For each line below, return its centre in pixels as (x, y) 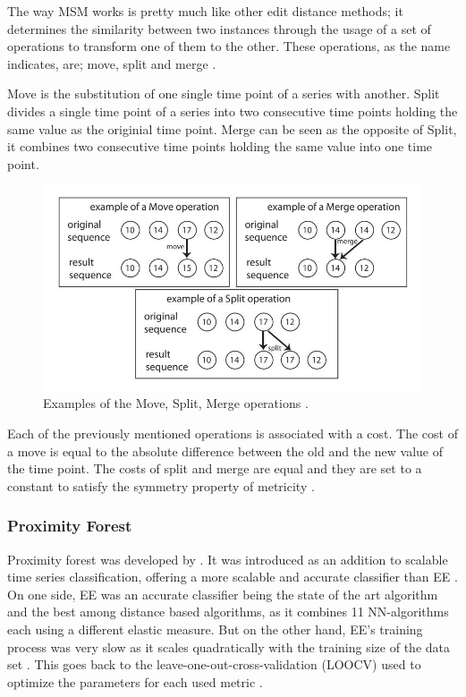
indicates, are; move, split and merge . (112, 63)
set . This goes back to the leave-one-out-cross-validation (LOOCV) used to (214, 664)
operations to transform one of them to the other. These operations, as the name (229, 46)
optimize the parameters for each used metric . (135, 681)
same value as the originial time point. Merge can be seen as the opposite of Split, (232, 128)
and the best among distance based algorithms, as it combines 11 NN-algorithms (228, 612)
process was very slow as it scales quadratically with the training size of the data (229, 646)
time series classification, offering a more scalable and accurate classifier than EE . (233, 577)
